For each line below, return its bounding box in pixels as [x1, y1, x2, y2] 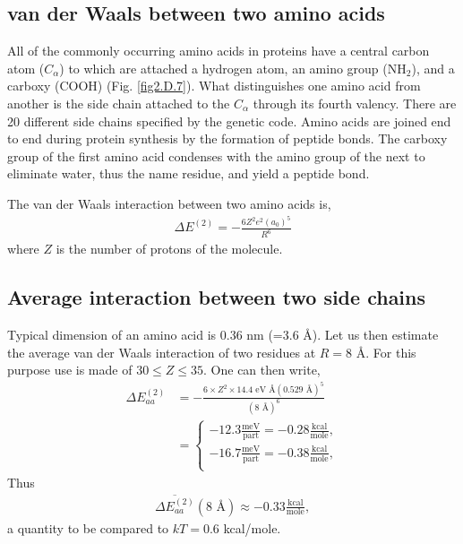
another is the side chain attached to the [7, 93, 230, 112]
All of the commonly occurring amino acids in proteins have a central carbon [7, 41, 430, 60]
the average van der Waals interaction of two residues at [7, 342, 316, 361]
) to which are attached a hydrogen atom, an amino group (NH [59, 58, 407, 77]
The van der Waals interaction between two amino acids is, [7, 194, 331, 212]
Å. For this [356, 342, 416, 361]
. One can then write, [203, 360, 321, 379]
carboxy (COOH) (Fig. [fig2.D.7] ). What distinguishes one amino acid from [7, 76, 421, 95]
